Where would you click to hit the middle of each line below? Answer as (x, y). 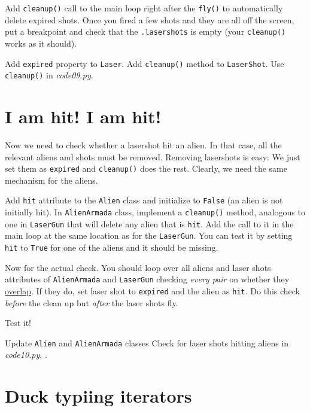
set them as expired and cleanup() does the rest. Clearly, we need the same (146, 168)
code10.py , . (26, 354)
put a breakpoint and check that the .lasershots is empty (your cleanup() (145, 31)
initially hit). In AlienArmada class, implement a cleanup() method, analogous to (155, 212)
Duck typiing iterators (98, 396)
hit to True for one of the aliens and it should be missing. (112, 247)
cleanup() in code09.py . (49, 75)
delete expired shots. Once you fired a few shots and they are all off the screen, (150, 19)
